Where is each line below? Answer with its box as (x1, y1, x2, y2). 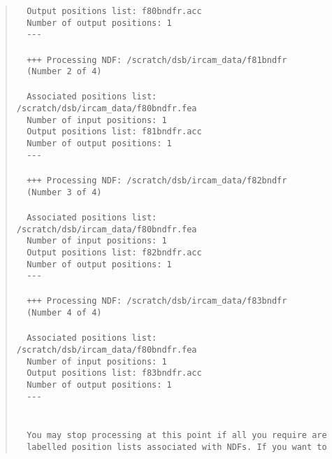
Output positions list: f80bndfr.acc (27, 6, 202, 16)
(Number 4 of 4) (27, 308, 102, 318)
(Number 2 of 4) (27, 66, 102, 77)
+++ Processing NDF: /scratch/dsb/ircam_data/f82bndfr (27, 176, 287, 185)
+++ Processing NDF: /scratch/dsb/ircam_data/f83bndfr (27, 296, 287, 306)
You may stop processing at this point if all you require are (27, 430, 327, 441)
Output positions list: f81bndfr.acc (27, 127, 202, 137)
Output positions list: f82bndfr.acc (27, 247, 202, 257)
